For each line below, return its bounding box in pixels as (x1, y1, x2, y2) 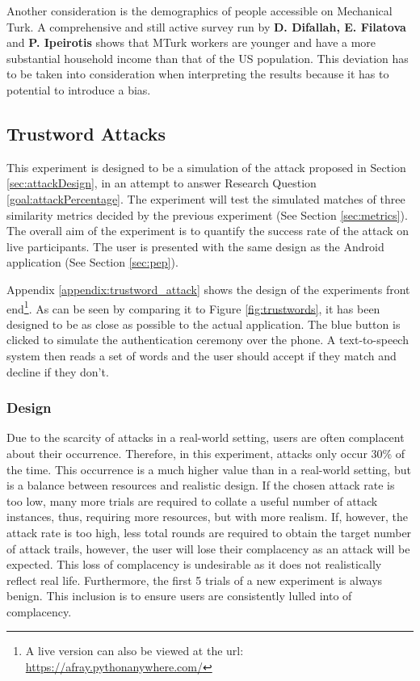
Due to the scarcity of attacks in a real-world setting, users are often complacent (6, 429, 405, 446)
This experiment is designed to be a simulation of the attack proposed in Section (6, 158, 406, 175)
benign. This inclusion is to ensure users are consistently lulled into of (6, 587, 352, 604)
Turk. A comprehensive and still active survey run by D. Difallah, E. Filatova (6, 18, 406, 35)
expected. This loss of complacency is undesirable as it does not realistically (6, 556, 382, 573)
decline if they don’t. (6, 363, 109, 380)
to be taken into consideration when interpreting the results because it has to (6, 65, 389, 82)
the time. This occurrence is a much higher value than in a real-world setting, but (6, 460, 411, 477)
